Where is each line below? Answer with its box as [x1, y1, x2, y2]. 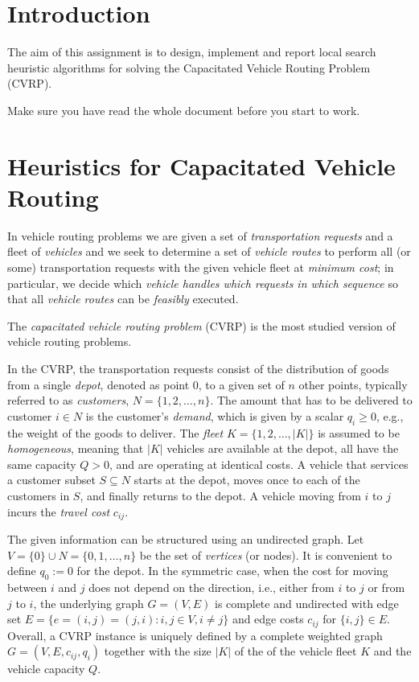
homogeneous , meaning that [7, 440, 144, 457]
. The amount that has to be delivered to [210, 392, 413, 409]
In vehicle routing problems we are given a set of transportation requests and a [7, 227, 393, 244]
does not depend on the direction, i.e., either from [88, 578, 335, 595]
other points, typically [298, 376, 408, 392]
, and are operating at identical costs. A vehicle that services [109, 455, 409, 472]
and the [373, 643, 412, 659]
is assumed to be [318, 424, 400, 441]
